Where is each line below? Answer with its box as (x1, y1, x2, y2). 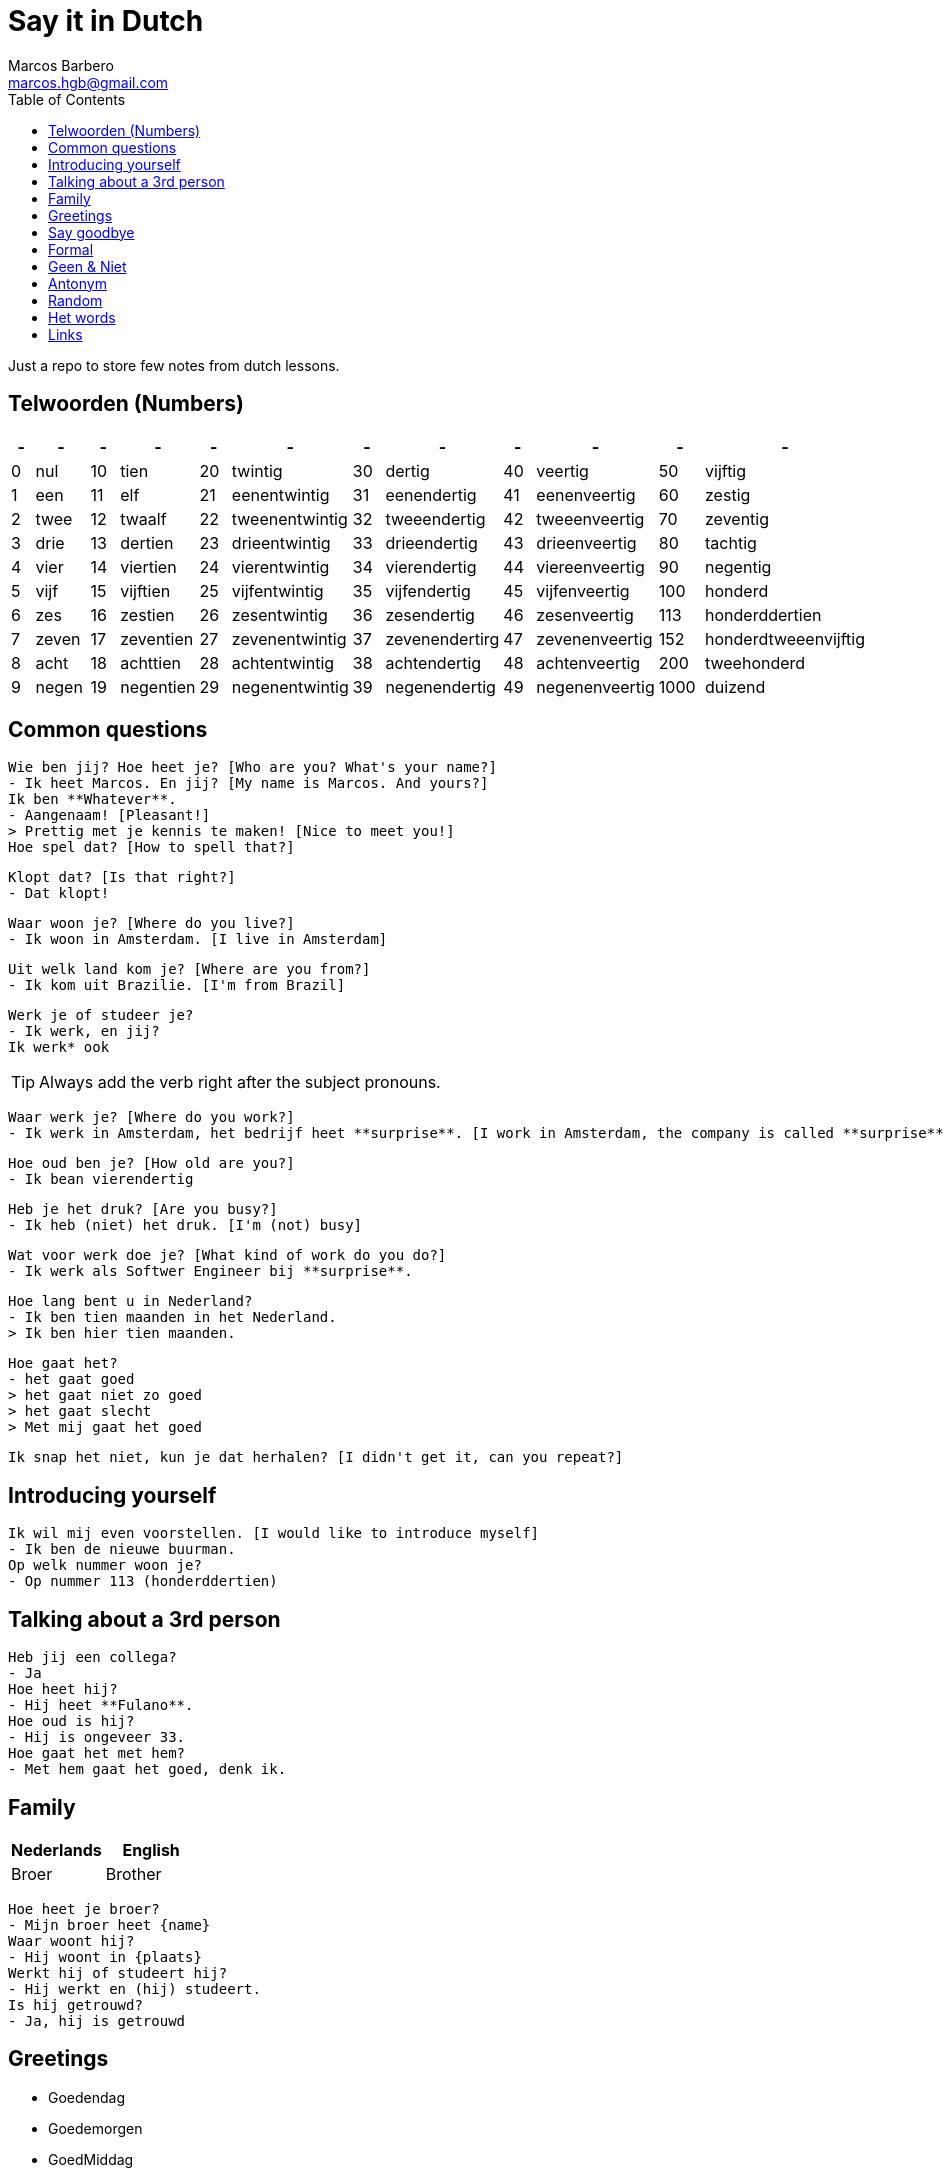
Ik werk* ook (8, 1039, 110, 1056)
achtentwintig (231, 652, 335, 673)
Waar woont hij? (8, 1932, 135, 1949)
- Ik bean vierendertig (8, 1171, 194, 1188)
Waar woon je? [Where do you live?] (8, 915, 295, 932)
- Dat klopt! (8, 885, 110, 902)
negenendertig (385, 676, 496, 697)
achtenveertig (536, 652, 641, 673)
